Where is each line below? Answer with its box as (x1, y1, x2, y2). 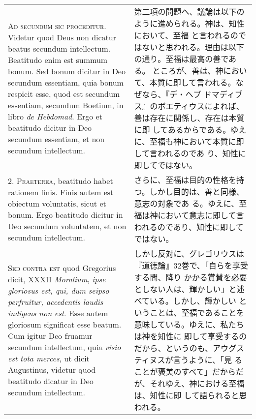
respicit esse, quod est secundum (8, 88, 120, 99)
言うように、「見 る (173, 354, 243, 365)
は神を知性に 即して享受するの (134, 330, 247, 342)
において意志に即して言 (158, 209, 244, 221)
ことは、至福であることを (150, 307, 245, 318)
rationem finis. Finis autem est (8, 186, 114, 198)
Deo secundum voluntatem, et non (8, 220, 127, 232)
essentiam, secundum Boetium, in (8, 99, 124, 111)
